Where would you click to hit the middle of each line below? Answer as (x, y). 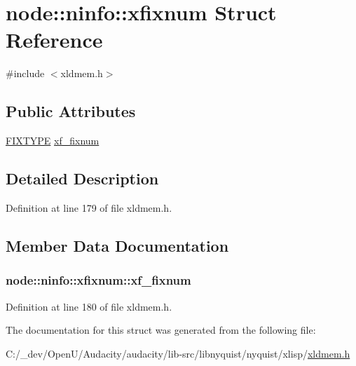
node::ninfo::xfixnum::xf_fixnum (98, 280)
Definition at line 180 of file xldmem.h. (89, 306)
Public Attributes (71, 111)
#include (25, 73)
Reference (54, 40)
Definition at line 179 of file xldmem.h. (89, 207)
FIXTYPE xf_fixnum (53, 141)
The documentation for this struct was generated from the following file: (161, 330)
